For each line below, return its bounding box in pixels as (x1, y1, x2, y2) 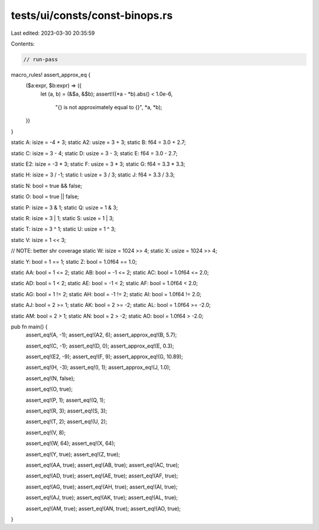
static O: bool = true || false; (11, 193, 79, 200)
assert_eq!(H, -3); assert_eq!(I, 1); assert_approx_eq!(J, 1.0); (25, 364, 171, 371)
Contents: (11, 40, 35, 47)
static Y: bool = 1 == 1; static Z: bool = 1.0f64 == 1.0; (11, 258, 137, 265)
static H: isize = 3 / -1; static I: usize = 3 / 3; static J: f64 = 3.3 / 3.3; (11, 171, 175, 178)
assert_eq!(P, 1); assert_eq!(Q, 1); (25, 396, 106, 404)
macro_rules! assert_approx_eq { (11, 71, 91, 78)
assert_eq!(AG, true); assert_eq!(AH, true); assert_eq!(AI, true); (25, 483, 178, 490)
